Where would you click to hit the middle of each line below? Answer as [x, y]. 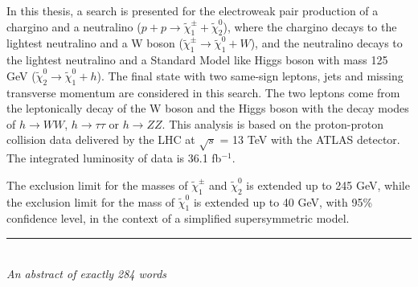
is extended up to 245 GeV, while [328, 184]
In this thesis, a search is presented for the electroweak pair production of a [193, 10]
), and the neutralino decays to [326, 43]
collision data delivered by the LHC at [101, 139]
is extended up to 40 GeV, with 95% [283, 201]
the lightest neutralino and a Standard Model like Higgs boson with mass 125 [197, 60]
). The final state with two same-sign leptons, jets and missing [250, 75]
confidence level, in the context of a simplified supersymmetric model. [178, 218]
